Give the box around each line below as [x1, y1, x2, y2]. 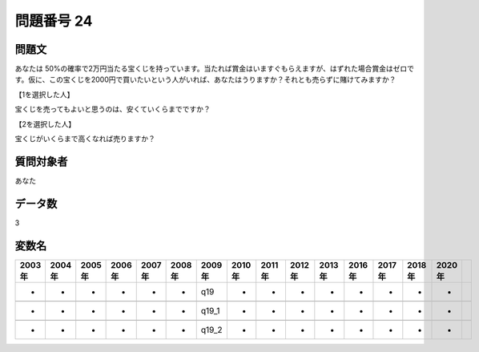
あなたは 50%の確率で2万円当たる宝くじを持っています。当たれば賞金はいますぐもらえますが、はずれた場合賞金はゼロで [14, 64, 414, 74]
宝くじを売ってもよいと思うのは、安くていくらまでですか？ [14, 104, 211, 114]
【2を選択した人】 [14, 119, 76, 128]
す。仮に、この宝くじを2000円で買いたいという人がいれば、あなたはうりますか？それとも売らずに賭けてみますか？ [14, 75, 396, 84]
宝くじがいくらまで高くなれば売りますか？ [14, 134, 155, 144]
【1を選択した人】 [14, 89, 74, 99]
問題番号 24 [14, 12, 93, 30]
